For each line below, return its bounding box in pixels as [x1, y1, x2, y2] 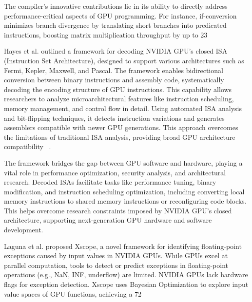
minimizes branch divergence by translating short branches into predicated [4, 20, 227, 30]
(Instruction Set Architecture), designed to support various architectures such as [4, 55, 244, 65]
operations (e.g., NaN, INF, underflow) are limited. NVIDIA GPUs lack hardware [4, 269, 248, 280]
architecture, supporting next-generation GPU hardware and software [4, 215, 212, 225]
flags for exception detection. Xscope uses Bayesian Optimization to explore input [4, 279, 249, 289]
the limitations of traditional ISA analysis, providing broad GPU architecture [4, 132, 235, 142]
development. [4, 225, 43, 235]
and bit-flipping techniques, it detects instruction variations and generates [4, 113, 225, 123]
